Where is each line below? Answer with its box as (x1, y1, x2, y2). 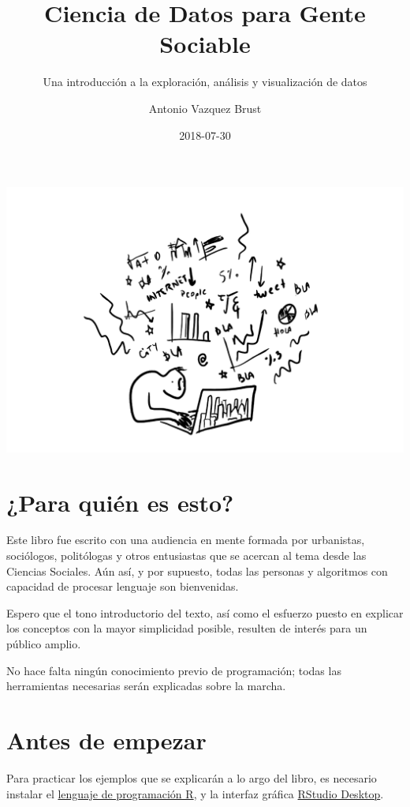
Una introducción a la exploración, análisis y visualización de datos (43, 73, 367, 90)
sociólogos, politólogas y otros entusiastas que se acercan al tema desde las (6, 547, 367, 564)
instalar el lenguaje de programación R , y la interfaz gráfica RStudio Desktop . (6, 785, 384, 801)
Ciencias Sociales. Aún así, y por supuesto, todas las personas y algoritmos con (6, 562, 388, 579)
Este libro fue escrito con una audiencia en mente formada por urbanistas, (6, 531, 365, 548)
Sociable (159, 28, 251, 60)
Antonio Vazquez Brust (148, 99, 262, 116)
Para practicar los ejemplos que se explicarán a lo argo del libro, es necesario (6, 769, 377, 786)
